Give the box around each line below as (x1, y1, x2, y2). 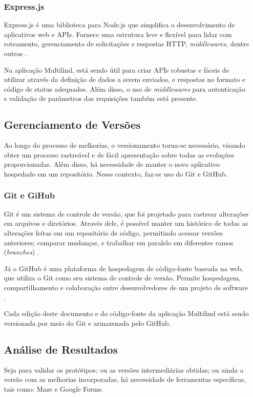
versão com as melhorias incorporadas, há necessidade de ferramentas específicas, (4, 374, 246, 384)
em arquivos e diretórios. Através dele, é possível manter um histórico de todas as (4, 218, 248, 228)
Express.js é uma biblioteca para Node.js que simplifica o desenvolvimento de (4, 20, 235, 30)
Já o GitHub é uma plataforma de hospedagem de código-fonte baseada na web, (4, 263, 244, 273)
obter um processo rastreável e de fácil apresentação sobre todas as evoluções (4, 149, 234, 159)
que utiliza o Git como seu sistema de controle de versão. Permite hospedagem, (4, 273, 241, 283)
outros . (4, 48, 27, 58)
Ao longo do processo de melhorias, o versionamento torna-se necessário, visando (4, 140, 245, 150)
